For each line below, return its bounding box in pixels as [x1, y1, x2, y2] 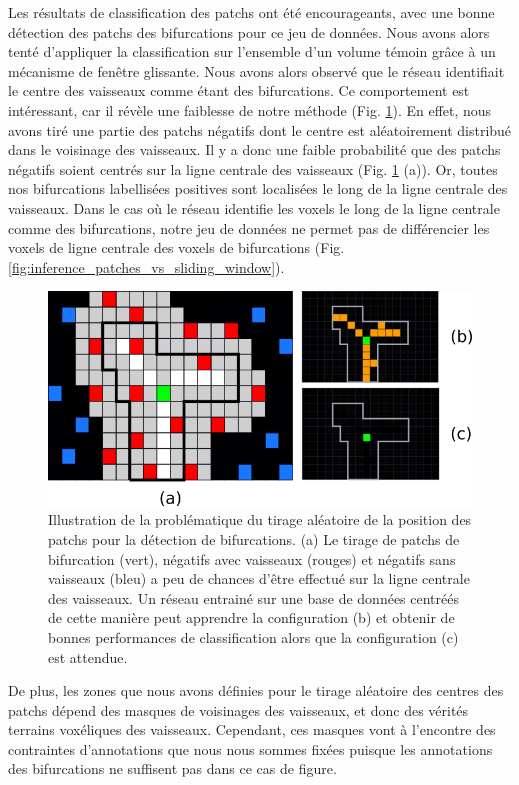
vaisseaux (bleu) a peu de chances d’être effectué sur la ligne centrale [48, 568, 470, 589]
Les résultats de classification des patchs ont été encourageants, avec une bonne [8, 2, 495, 22]
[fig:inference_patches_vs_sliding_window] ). [8, 256, 285, 277]
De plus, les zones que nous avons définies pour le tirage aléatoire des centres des [8, 680, 504, 701]
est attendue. [48, 646, 128, 667]
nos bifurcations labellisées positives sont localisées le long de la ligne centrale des [8, 178, 508, 199]
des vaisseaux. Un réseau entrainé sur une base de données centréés [48, 587, 459, 608]
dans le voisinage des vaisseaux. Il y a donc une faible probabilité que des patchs [8, 139, 501, 160]
